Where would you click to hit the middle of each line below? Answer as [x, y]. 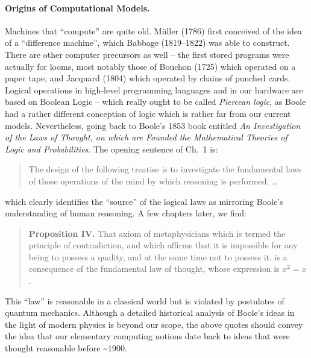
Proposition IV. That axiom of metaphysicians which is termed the [157, 233]
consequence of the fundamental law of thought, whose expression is [154, 268]
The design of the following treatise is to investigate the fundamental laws [165, 169]
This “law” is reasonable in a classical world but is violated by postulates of [145, 300]
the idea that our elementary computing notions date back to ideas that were [147, 336]
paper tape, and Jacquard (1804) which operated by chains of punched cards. [148, 78]
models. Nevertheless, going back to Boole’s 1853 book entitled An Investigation [153, 125]
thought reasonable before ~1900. [66, 348]
